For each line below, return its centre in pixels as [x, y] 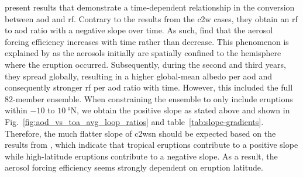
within [16, 110]
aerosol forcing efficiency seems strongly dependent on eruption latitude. [134, 167]
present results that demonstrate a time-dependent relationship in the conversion [150, 7]
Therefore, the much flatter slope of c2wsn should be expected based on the [140, 133]
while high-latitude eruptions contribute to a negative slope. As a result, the [141, 156]
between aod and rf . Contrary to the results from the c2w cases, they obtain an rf [151, 18]
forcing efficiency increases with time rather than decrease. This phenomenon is [147, 41]
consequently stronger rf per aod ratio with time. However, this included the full [149, 87]
